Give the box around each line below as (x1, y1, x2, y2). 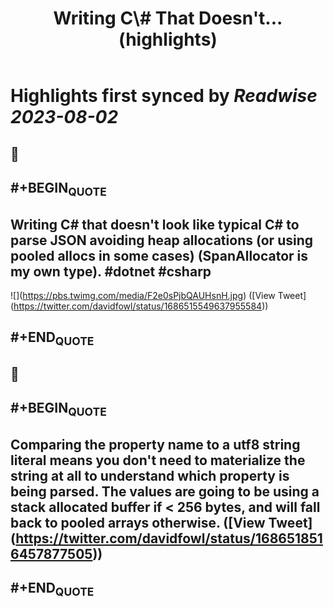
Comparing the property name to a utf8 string (10, 436, 301, 453)
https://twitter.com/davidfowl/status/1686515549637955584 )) (13, 300, 269, 312)
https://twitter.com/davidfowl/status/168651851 (15, 530, 323, 547)
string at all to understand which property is (10, 467, 290, 484)
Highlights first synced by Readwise (10, 85, 318, 107)
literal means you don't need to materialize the (10, 452, 306, 469)
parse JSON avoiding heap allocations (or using (10, 232, 314, 249)
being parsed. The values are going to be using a (10, 483, 320, 500)
